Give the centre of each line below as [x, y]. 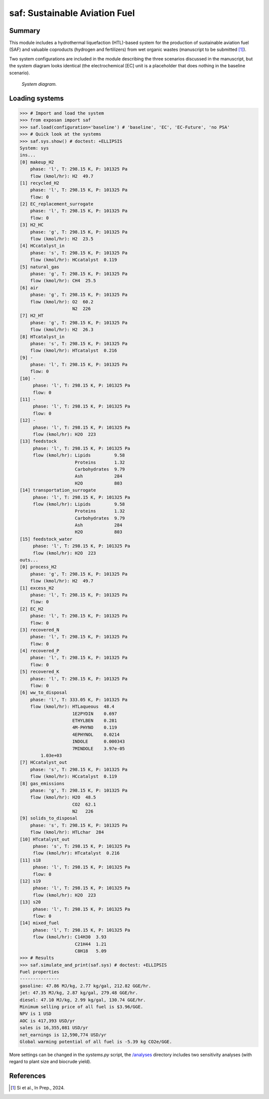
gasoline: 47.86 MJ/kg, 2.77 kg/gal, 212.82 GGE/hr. [85, 986]
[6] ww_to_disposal [43, 693]
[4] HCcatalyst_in [42, 246]
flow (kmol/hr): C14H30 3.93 [69, 937]
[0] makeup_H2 [37, 162]
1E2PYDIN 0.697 [95, 714]
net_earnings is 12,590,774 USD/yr [63, 1035]
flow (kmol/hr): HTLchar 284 [67, 832]
